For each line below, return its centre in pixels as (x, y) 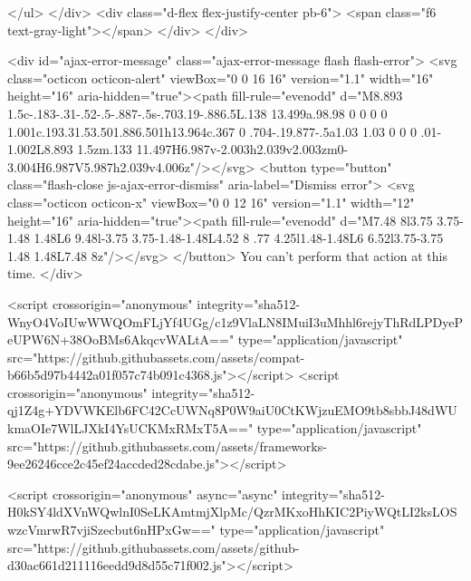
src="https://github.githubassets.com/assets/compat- (156, 357)
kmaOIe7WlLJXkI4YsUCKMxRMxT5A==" (130, 428)
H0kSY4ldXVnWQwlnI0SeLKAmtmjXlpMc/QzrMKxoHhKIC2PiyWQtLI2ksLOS (232, 512)
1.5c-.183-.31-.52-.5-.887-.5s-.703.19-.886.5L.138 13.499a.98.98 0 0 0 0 (197, 113)
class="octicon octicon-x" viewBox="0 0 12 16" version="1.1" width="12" (211, 202)
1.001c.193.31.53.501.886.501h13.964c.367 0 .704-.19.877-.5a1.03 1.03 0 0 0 (212, 131)
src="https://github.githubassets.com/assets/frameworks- (167, 445)
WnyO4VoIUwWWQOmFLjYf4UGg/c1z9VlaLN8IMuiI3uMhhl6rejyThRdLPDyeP (235, 321)
